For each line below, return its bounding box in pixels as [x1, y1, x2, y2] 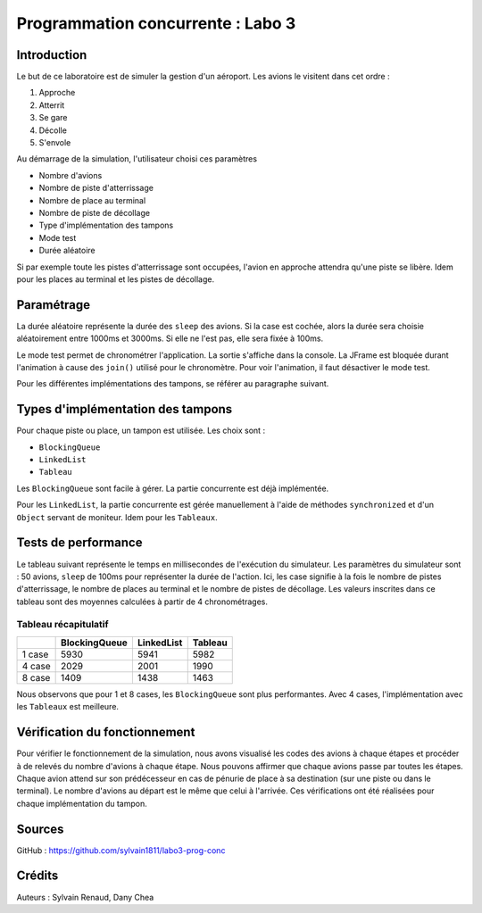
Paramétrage [16, 297, 91, 312]
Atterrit [38, 99, 65, 111]
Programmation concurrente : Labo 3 [16, 13, 296, 33]
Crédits [16, 868, 59, 884]
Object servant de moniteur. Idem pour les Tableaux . [16, 511, 218, 522]
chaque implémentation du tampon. [16, 798, 147, 809]
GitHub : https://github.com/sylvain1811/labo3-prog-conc [16, 844, 226, 856]
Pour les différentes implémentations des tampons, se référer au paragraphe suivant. [16, 378, 329, 389]
